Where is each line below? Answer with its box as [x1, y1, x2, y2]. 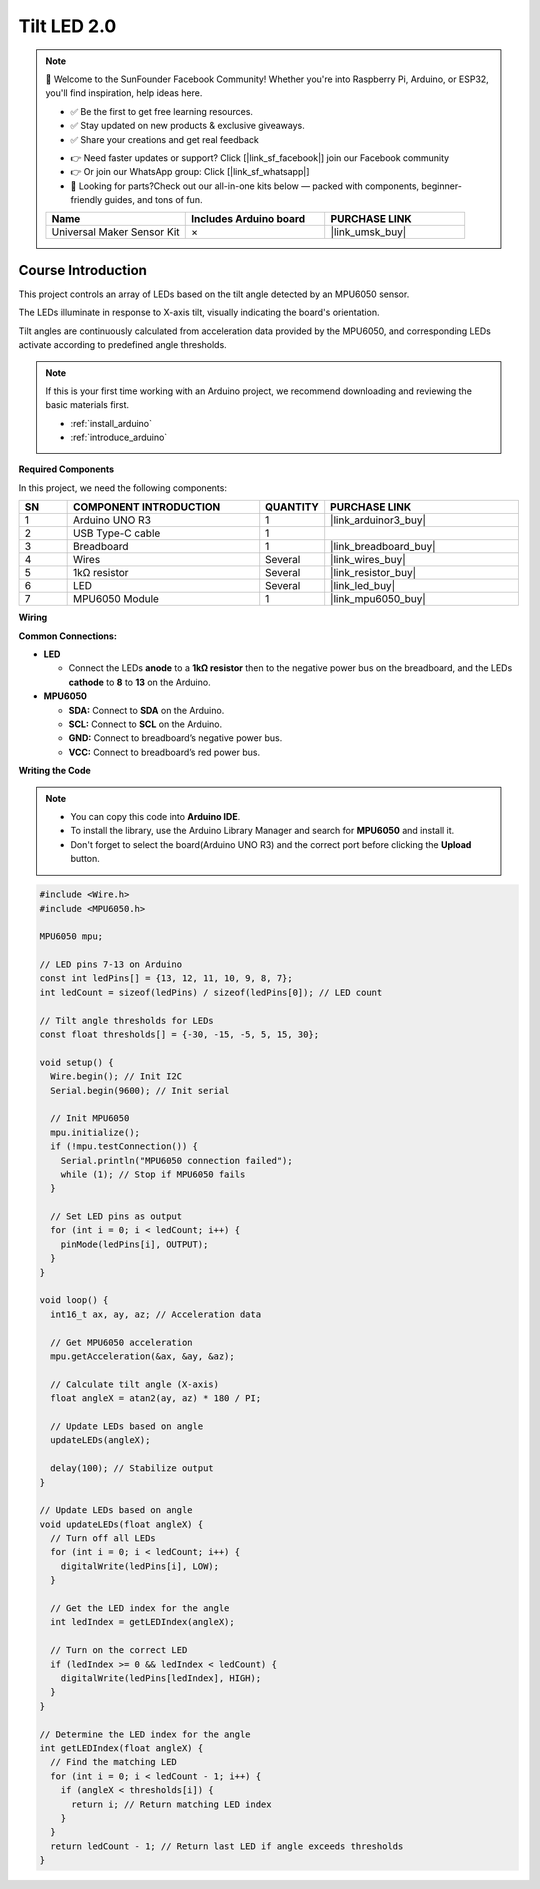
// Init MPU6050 [50, 1113, 130, 1124]
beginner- [421, 180, 462, 192]
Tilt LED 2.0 [18, 15, 117, 37]
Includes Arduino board [190, 212, 306, 226]
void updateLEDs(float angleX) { [39, 1518, 204, 1530]
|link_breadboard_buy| [330, 540, 436, 554]
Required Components [18, 463, 115, 475]
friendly [70, 194, 103, 206]
